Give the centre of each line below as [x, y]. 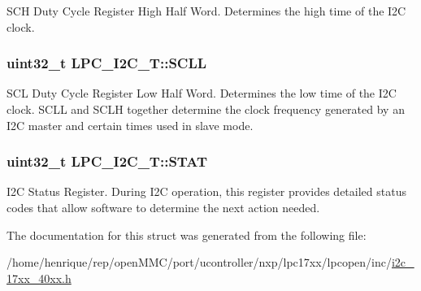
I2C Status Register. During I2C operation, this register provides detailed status [206, 191]
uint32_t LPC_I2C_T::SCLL [107, 63]
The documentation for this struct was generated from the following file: [187, 235]
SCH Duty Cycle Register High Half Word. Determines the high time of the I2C [206, 11]
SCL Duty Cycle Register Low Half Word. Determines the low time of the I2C [202, 93]
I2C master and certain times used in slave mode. [130, 125]
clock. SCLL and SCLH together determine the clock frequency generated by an [206, 109]
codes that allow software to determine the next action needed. [163, 207]
